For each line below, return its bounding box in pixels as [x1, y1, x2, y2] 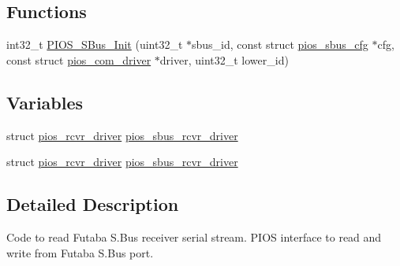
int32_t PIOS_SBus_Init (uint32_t [6, 36, 183, 53]
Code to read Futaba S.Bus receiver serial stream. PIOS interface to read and [6, 228, 382, 245]
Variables [6, 90, 84, 114]
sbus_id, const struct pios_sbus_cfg [192, 36, 368, 53]
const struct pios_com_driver [6, 51, 151, 68]
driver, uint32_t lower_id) [159, 51, 289, 68]
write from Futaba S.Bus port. [6, 244, 154, 260]
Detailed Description [6, 192, 179, 216]
